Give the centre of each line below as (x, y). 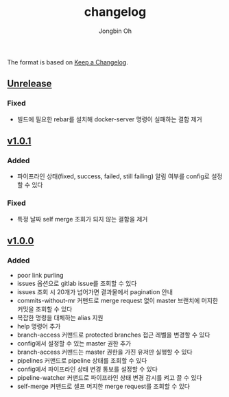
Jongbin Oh (115, 31)
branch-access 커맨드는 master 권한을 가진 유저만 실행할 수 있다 (105, 352)
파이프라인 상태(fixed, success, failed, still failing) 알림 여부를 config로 (113, 176)
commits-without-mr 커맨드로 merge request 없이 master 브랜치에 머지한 (117, 301)
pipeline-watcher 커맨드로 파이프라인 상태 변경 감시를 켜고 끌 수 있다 (109, 378)
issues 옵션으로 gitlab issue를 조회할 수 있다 (77, 284)
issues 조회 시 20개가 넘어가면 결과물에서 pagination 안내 (95, 292)
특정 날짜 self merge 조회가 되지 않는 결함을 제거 (82, 219)
